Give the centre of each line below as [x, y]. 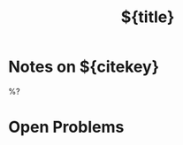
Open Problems [66, 127]
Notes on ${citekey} [84, 67]
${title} [148, 17]
